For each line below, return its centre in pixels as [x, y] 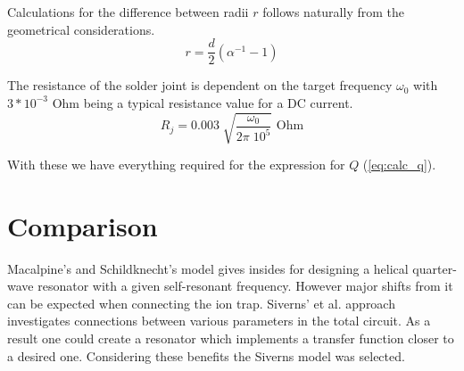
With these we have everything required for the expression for [176, 164]
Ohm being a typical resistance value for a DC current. [203, 102]
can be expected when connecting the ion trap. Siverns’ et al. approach [201, 303]
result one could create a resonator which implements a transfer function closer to [231, 338]
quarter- [435, 268]
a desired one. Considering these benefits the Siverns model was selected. [206, 355]
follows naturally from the [333, 12]
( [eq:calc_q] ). [399, 164]
